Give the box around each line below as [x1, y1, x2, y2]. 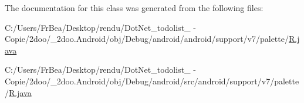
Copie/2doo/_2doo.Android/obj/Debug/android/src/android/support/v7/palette [5, 74, 299, 87]
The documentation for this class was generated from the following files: [5, 2, 264, 13]
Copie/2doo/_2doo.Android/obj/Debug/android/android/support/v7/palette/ [5, 33, 289, 45]
